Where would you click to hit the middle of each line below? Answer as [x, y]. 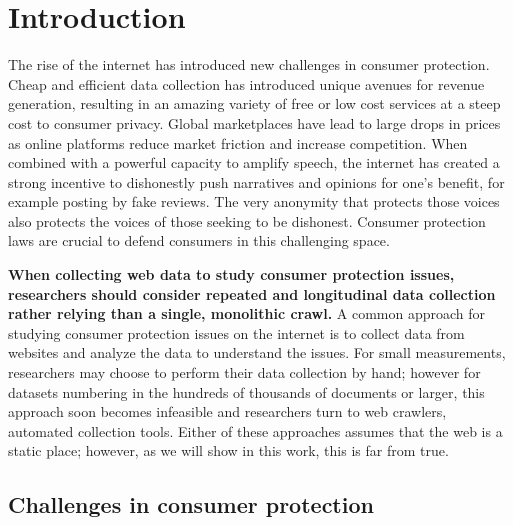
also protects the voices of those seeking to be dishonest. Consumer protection [247, 220]
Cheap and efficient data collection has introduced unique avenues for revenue [246, 83]
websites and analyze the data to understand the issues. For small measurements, [257, 352]
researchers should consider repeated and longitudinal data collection [252, 293]
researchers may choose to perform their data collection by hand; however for [244, 372]
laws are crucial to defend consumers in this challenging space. [199, 240]
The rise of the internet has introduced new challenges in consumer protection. [249, 64]
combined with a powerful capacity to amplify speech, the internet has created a [254, 162]
